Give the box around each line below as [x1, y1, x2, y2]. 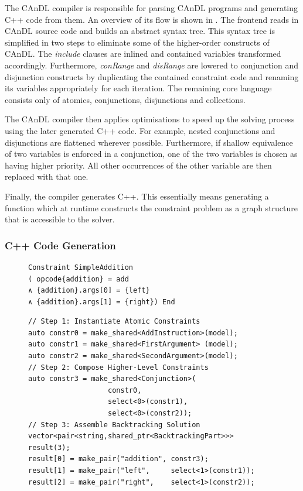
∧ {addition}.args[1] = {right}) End [28, 297, 175, 306]
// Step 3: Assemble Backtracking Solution [28, 420, 200, 429]
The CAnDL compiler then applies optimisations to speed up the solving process [5, 113, 295, 125]
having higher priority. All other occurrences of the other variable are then [5, 159, 272, 171]
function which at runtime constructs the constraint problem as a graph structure [5, 201, 298, 214]
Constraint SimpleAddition [28, 263, 133, 272]
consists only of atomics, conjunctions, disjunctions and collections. [5, 93, 246, 105]
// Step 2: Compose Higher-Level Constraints [28, 363, 209, 372]
